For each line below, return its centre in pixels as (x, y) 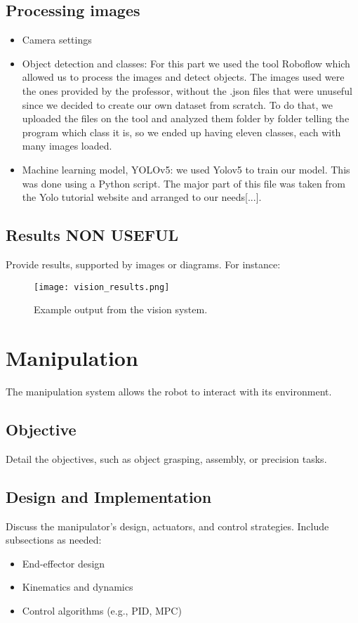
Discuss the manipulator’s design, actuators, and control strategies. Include (167, 526)
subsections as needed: (54, 540)
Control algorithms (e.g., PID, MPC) (102, 610)
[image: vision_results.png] (102, 287)
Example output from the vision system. (121, 309)
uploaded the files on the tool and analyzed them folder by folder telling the (186, 118)
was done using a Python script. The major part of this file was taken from (184, 183)
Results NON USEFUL (92, 235)
